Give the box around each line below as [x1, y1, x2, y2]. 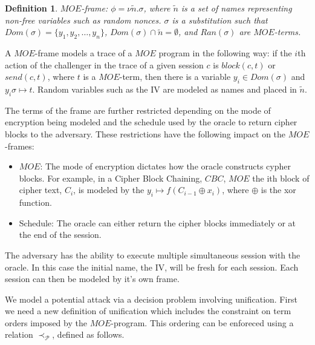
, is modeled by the [73, 183, 145, 196]
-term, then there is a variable [119, 70, 231, 83]
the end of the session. [19, 228, 102, 241]
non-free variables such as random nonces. [5, 13, 161, 26]
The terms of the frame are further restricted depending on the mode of [5, 103, 271, 116]
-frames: [5, 139, 34, 152]
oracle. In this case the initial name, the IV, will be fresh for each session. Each [5, 260, 299, 273]
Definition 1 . [5, 2, 58, 14]
